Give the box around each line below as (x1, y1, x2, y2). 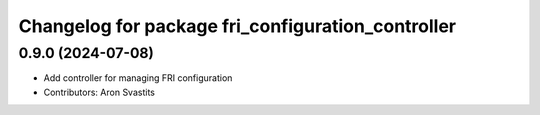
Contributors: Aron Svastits (43, 86, 155, 98)
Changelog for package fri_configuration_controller (18, 15, 457, 37)
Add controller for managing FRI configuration (43, 72, 233, 84)
